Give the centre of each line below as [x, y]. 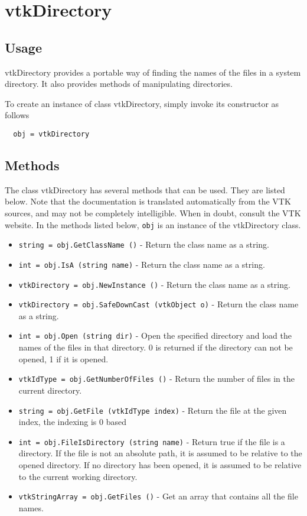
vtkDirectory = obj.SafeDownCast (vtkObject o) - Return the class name [159, 304]
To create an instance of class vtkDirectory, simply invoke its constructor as [142, 103]
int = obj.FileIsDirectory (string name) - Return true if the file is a [152, 441]
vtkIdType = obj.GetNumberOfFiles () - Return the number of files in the [156, 379]
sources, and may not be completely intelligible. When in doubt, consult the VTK [153, 213]
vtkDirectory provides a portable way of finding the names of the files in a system [153, 72]
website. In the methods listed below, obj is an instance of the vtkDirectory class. [153, 224]
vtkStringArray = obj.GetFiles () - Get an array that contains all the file [158, 496]
